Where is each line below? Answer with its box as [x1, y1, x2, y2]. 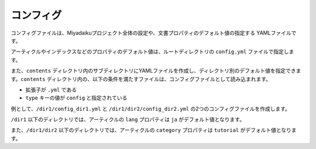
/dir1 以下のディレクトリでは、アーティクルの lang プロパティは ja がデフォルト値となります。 [11, 116, 245, 123]
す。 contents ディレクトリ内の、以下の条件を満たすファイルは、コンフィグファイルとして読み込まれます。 [11, 75, 272, 82]
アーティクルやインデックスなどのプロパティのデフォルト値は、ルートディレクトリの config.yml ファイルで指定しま [11, 48, 294, 55]
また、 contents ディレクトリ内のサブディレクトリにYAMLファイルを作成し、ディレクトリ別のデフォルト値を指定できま [11, 67, 301, 74]
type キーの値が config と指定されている [25, 94, 128, 101]
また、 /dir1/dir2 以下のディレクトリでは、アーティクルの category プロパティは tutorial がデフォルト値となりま [11, 127, 297, 134]
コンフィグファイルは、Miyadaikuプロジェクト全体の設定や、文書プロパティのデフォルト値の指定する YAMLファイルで [11, 29, 297, 36]
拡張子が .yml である [25, 86, 77, 93]
